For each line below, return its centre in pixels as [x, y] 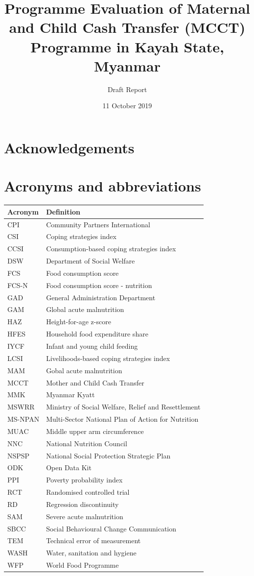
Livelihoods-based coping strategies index [108, 358]
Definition [63, 211]
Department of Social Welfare [91, 261]
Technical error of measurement [93, 540]
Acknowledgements [69, 147]
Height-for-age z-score [79, 322]
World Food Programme [82, 565]
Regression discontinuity [82, 504]
